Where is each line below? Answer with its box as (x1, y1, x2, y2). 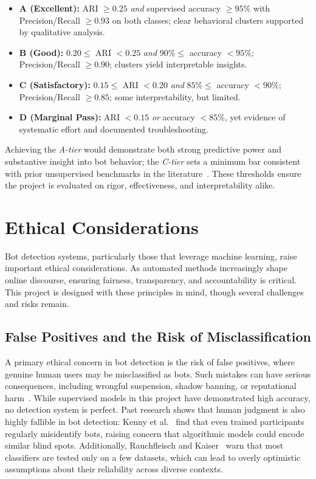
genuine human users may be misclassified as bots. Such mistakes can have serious (5, 367, 311, 380)
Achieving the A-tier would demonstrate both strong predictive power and (5, 143, 282, 156)
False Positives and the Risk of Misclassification (5, 327, 311, 346)
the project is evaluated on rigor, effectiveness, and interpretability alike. (5, 179, 275, 191)
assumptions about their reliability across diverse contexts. (5, 463, 223, 475)
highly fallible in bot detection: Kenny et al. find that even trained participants (5, 415, 304, 427)
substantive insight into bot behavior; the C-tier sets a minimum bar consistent (5, 154, 301, 167)
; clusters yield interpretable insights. (109, 58, 247, 71)
